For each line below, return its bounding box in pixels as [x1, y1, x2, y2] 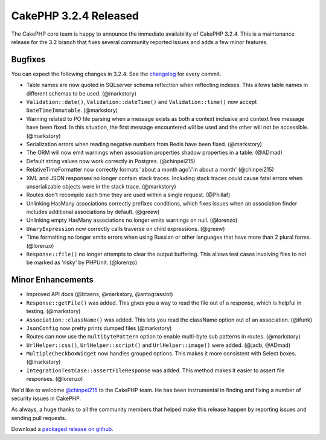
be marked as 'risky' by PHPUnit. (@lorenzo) [26, 259, 138, 266]
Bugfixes [11, 54, 46, 65]
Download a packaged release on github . [11, 425, 114, 433]
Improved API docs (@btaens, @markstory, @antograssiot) [26, 291, 173, 298]
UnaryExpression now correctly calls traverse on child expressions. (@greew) [26, 225, 225, 232]
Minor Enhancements [11, 275, 94, 285]
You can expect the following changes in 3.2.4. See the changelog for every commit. [11, 70, 222, 77]
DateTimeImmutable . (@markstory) [26, 106, 118, 114]
